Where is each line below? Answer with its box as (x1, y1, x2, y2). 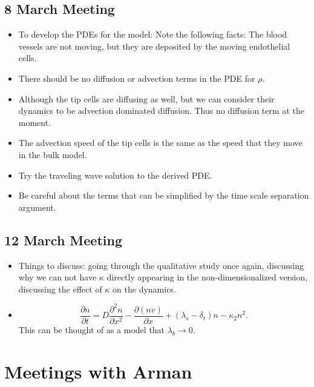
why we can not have (18, 271, 97, 283)
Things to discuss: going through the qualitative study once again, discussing (18, 259, 304, 271)
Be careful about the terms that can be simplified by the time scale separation (18, 189, 309, 202)
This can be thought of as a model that (18, 323, 165, 336)
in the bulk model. (18, 148, 87, 160)
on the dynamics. (113, 282, 176, 295)
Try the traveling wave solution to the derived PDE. (18, 168, 212, 181)
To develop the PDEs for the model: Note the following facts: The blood (18, 28, 287, 41)
